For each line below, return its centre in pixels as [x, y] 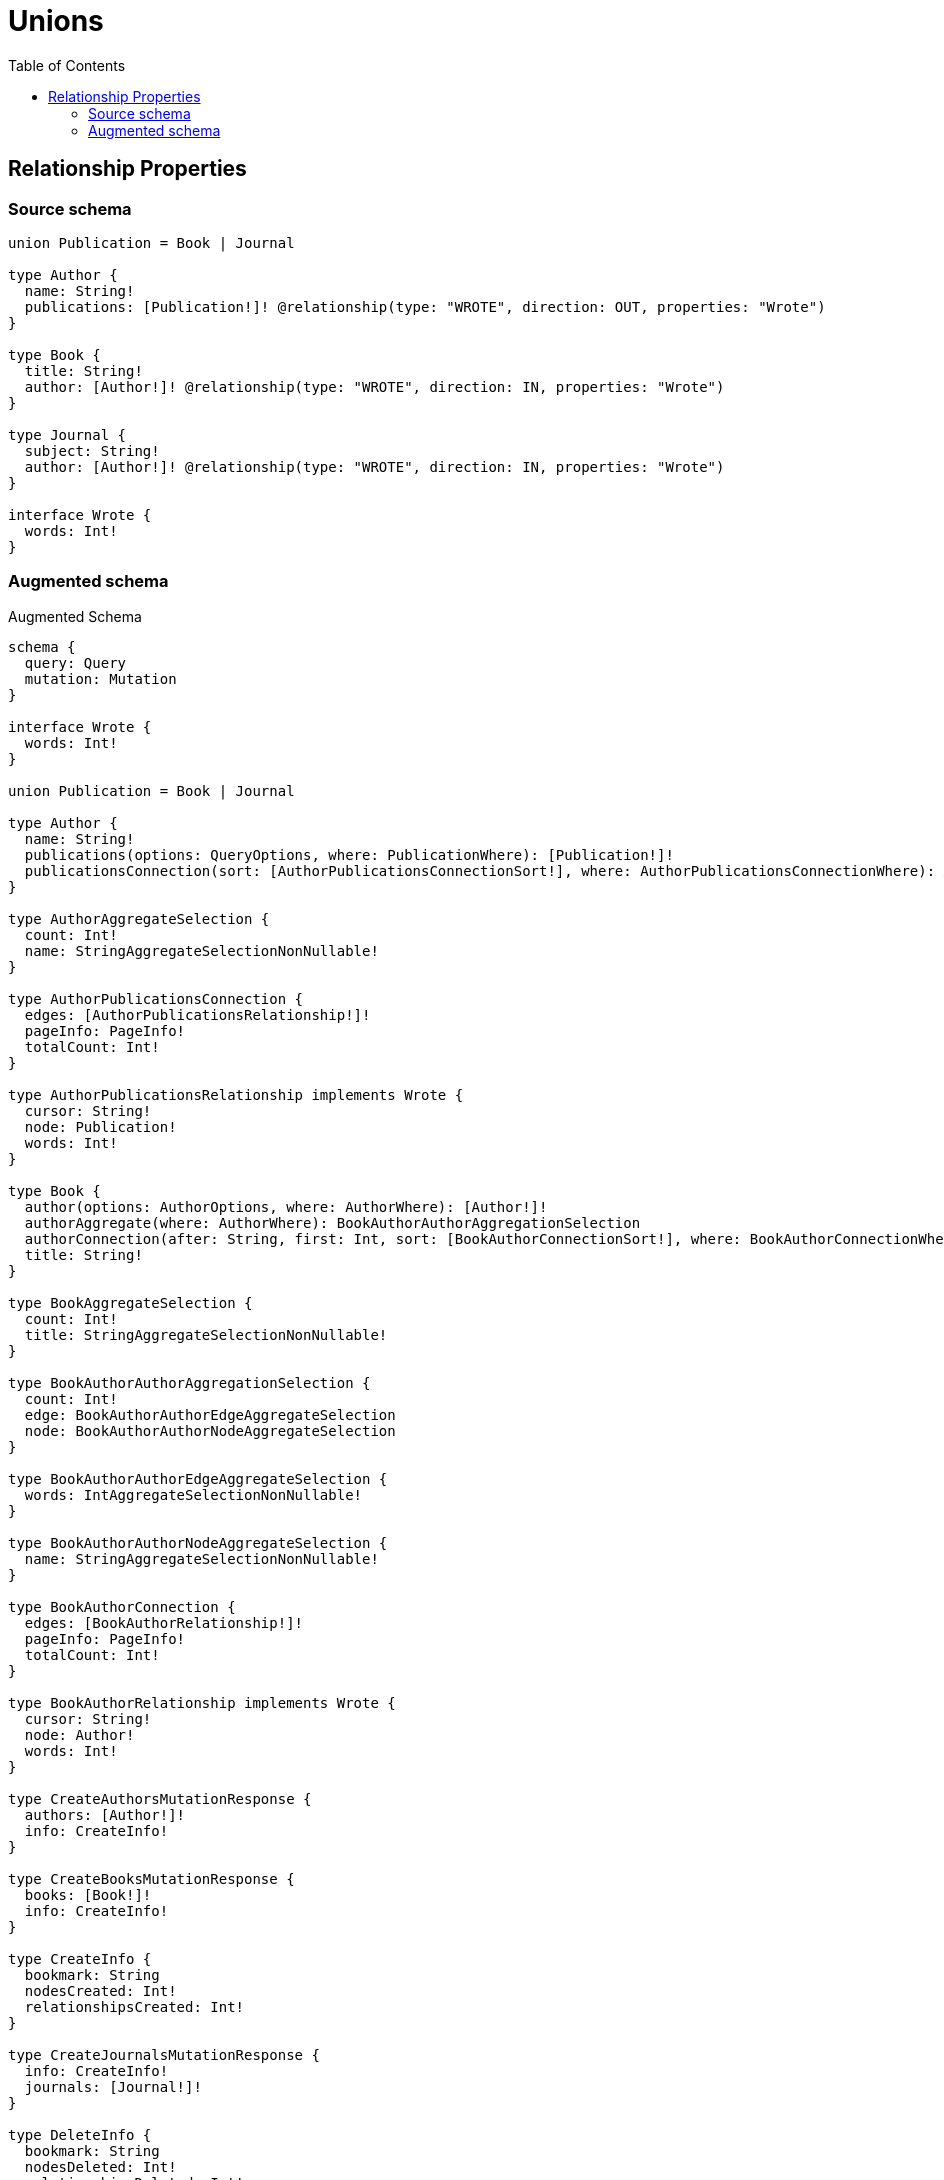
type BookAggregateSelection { [130, 1302]
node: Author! [79, 1734]
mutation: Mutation [100, 678]
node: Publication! [100, 1126]
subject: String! [92, 450]
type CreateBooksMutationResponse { [151, 1878]
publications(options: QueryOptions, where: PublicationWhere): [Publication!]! [349, 854]
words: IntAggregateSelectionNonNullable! [193, 1494]
